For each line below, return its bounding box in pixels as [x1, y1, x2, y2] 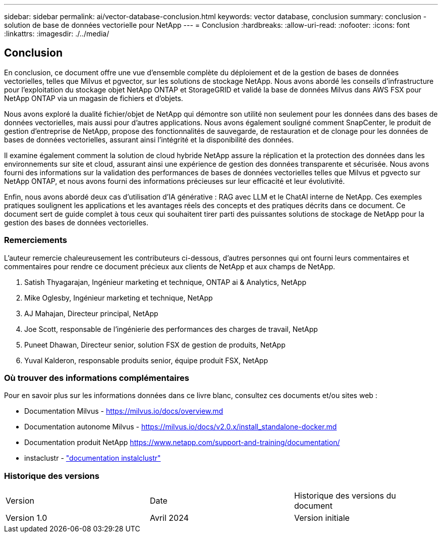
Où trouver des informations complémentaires [4, 372, 189, 383]
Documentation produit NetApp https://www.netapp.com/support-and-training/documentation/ [24, 438, 340, 447]
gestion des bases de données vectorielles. [4, 218, 148, 227]
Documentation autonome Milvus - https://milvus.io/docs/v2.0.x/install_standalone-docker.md [24, 422, 337, 431]
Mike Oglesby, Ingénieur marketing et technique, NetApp [24, 293, 213, 302]
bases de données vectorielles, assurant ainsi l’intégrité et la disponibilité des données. [4, 135, 294, 144]
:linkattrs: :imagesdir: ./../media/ [4, 29, 109, 38]
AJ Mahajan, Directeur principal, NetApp [24, 309, 158, 318]
